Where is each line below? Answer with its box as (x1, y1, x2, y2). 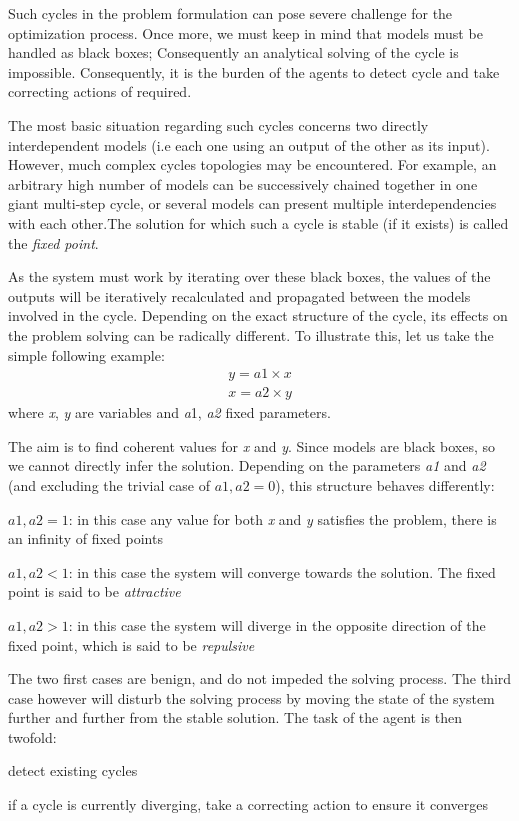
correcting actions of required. (8, 81, 192, 102)
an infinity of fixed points (8, 528, 163, 549)
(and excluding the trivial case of (8, 474, 210, 495)
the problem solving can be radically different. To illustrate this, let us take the (8, 324, 494, 345)
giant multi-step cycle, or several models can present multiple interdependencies (8, 193, 497, 214)
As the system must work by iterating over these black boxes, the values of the (8, 266, 491, 287)
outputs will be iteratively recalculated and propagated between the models (8, 285, 471, 306)
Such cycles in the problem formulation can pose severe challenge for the (8, 3, 453, 23)
